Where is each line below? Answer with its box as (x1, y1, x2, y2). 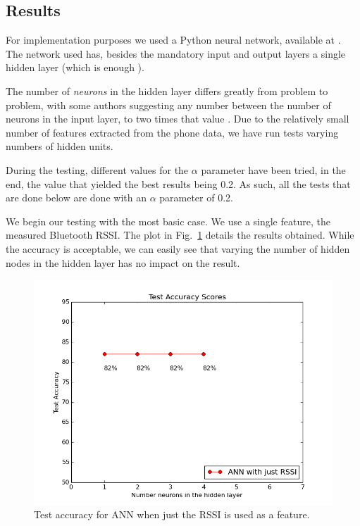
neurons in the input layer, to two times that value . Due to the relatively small (6, 111, 349, 126)
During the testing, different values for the (6, 162, 189, 177)
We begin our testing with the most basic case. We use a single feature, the (6, 213, 330, 228)
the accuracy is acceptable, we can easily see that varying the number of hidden (6, 241, 350, 256)
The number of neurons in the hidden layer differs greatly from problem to (6, 83, 328, 98)
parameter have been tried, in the (201, 162, 346, 177)
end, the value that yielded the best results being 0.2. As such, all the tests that (6, 176, 351, 191)
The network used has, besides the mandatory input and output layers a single (6, 46, 346, 61)
